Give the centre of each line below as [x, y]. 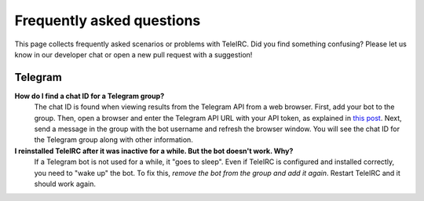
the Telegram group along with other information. [114, 140]
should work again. [65, 184]
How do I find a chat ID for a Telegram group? [90, 96]
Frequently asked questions [108, 20]
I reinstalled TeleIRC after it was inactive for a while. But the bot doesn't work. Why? [154, 151]
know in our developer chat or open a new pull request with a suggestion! [133, 54]
